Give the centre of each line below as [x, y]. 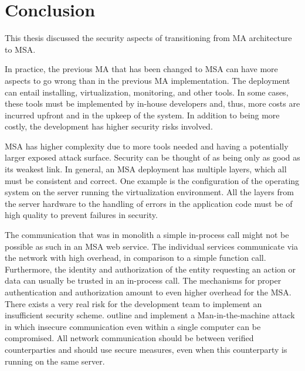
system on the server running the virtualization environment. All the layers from [149, 192]
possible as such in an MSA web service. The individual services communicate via [151, 246]
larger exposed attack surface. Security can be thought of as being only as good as [152, 157]
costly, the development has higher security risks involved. [109, 126]
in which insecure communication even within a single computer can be [133, 326]
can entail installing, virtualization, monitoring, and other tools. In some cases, [147, 92]
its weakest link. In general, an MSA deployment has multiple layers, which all [146, 169]
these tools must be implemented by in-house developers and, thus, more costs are [152, 103]
